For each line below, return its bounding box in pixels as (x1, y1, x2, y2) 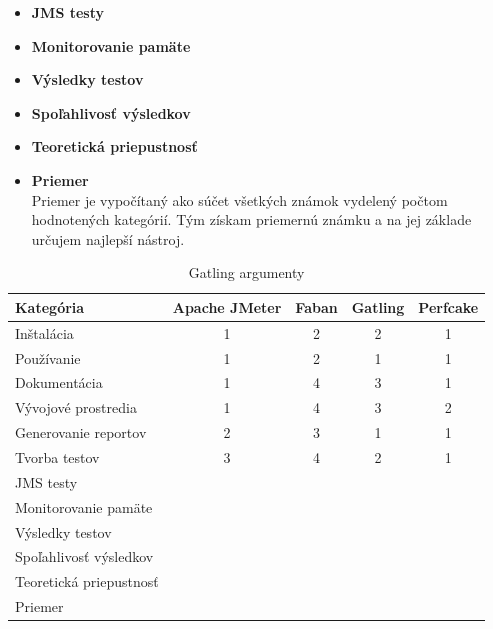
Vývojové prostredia (15, 397, 137, 418)
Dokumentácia (15, 372, 103, 393)
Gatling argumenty (188, 262, 305, 283)
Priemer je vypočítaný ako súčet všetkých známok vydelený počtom (31, 189, 448, 210)
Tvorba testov (15, 447, 100, 467)
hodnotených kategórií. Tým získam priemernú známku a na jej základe (31, 209, 472, 230)
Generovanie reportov (15, 422, 147, 443)
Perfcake (418, 296, 479, 317)
